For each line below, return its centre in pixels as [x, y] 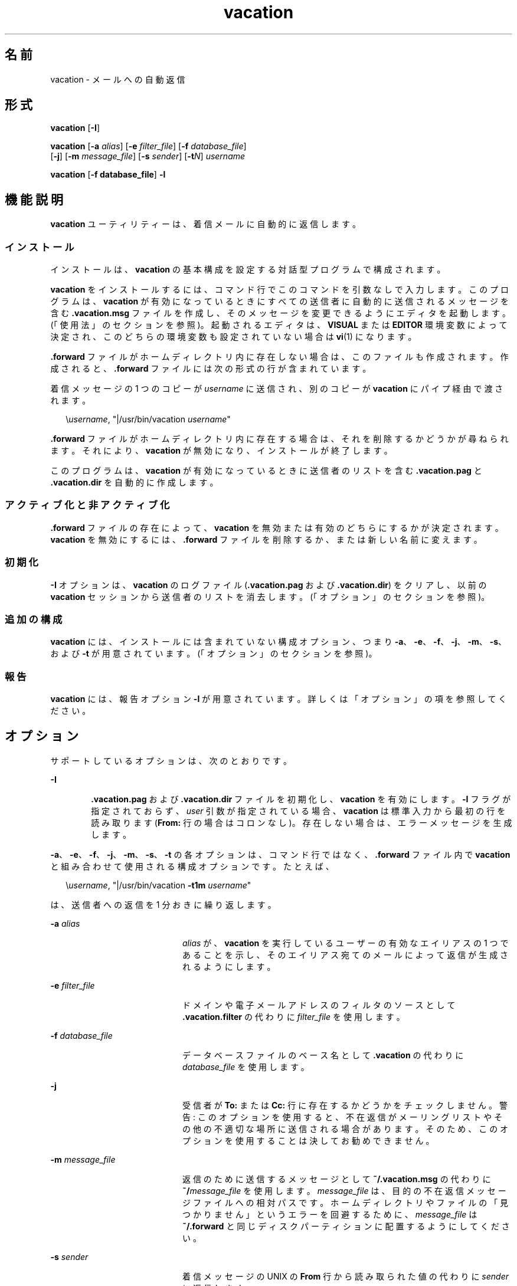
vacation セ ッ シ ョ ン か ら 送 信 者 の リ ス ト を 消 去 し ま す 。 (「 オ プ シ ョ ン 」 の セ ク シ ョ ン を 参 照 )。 [270, 596]
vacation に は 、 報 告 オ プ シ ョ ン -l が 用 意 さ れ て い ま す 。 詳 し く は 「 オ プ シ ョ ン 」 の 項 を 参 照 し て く [279, 699]
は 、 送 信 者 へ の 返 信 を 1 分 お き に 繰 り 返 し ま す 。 [163, 904]
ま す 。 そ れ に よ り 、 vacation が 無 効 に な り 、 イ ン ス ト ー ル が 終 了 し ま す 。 [221, 451]
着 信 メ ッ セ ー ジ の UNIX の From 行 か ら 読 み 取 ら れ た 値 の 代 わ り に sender [346, 1276]
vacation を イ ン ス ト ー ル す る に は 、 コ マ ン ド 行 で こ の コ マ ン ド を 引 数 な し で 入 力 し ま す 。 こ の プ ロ [280, 290]
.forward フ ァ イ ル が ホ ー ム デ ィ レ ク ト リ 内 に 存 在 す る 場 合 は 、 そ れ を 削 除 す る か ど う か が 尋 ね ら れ [279, 439]
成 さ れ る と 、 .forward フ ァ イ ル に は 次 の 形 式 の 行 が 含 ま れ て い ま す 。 [211, 369]
